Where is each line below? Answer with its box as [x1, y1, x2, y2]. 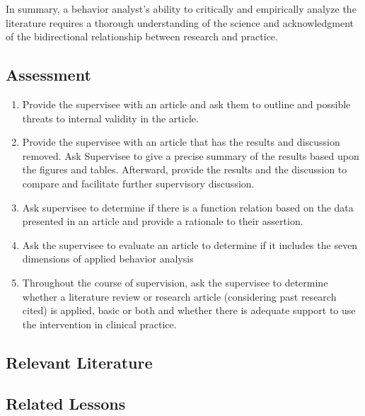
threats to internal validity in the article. [22, 110, 199, 125]
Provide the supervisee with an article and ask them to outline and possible [22, 96, 351, 111]
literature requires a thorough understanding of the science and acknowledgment [6, 15, 354, 30]
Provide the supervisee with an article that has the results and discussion [22, 134, 340, 149]
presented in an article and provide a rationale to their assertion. [22, 214, 303, 229]
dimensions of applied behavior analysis [22, 251, 194, 266]
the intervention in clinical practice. [22, 316, 177, 331]
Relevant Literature [6, 351, 153, 373]
